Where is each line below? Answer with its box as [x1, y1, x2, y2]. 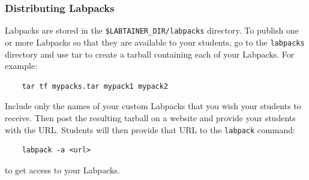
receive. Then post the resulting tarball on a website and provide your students [5, 111, 296, 124]
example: [5, 59, 38, 72]
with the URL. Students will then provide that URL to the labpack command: [5, 123, 295, 136]
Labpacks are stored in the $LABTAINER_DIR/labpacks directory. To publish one [5, 24, 299, 37]
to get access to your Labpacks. [5, 163, 120, 176]
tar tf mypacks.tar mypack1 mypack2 [22, 82, 169, 91]
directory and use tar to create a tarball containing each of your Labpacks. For [5, 47, 295, 60]
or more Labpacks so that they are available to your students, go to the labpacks [5, 35, 305, 48]
